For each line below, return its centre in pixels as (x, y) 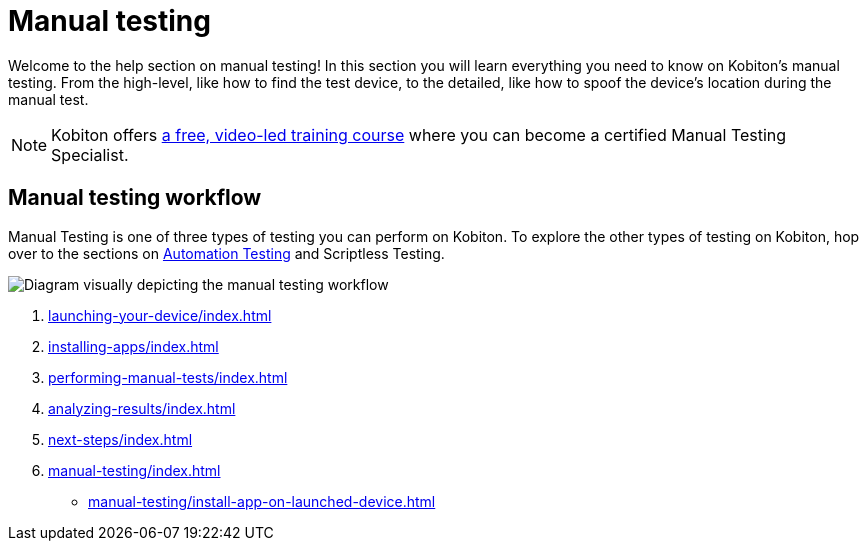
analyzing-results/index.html (142, 408)
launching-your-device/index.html (160, 315)
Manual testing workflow (135, 198)
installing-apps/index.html (133, 346)
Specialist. (90, 154)
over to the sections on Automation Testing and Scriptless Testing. (226, 253)
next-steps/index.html (120, 439)
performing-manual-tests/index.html (168, 377)
